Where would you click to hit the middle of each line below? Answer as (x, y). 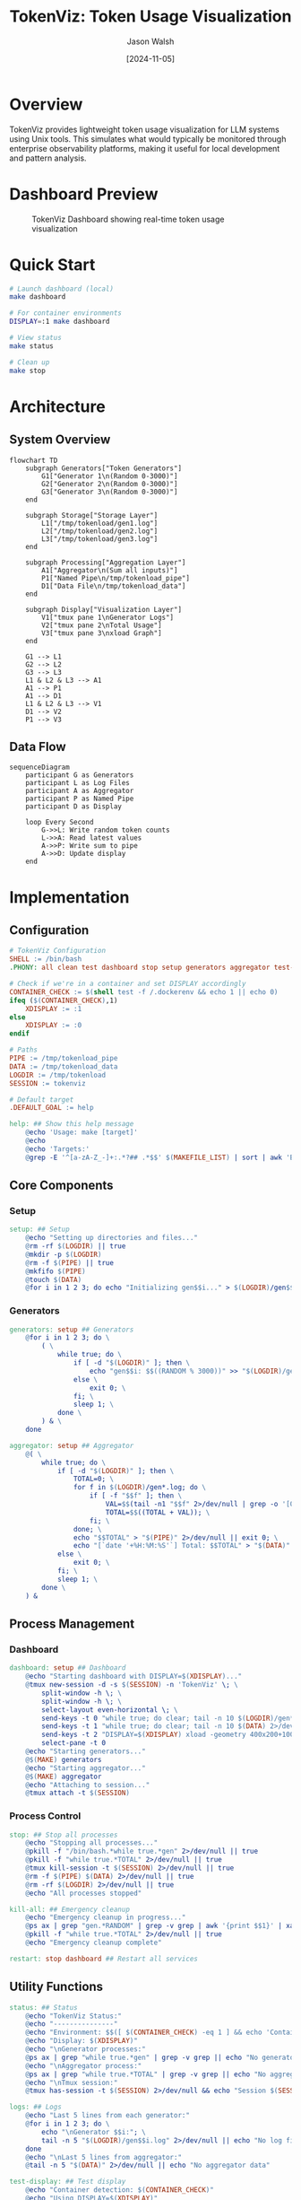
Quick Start (52, 264)
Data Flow (38, 746)
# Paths (24, 1050)
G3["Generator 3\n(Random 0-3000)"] (110, 492)
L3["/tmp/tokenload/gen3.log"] (100, 539)
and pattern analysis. (48, 158)
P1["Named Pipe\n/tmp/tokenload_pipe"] (116, 578)
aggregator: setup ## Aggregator (72, 1445)
